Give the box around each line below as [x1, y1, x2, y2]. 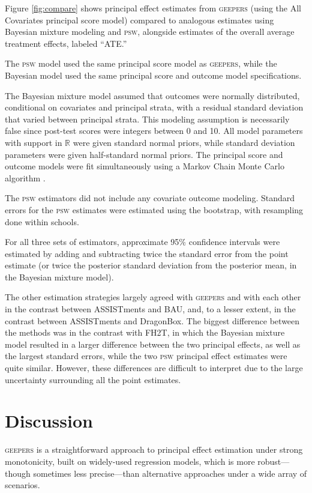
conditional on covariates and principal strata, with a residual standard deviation [5, 101, 304, 113]
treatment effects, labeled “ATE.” [5, 37, 127, 49]
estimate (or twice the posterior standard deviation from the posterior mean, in [5, 259, 297, 271]
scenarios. [5, 479, 40, 491]
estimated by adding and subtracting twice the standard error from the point [5, 247, 289, 259]
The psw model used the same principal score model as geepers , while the [5, 57, 277, 70]
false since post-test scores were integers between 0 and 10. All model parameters [5, 124, 303, 137]
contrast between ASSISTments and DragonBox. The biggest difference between [5, 314, 300, 327]
